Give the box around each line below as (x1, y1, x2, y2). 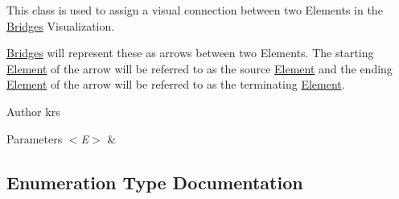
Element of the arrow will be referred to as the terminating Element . (6, 76, 345, 93)
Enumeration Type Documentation (6, 169, 303, 194)
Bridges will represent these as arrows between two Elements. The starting (6, 44, 374, 61)
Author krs (6, 102, 60, 119)
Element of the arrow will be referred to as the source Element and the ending (6, 60, 393, 77)
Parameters (6, 130, 63, 147)
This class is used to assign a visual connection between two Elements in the (6, 2, 383, 18)
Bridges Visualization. (6, 17, 115, 34)
